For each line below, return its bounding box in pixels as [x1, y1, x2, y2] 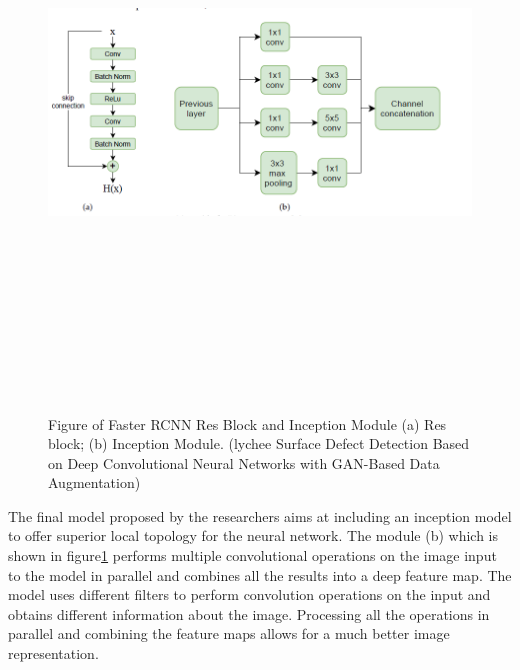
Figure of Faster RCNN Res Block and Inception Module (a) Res [48, 413, 447, 434]
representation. [8, 643, 99, 664]
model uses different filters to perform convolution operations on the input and [8, 584, 491, 605]
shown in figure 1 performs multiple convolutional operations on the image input [8, 545, 497, 566]
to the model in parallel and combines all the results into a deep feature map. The [8, 564, 512, 585]
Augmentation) [48, 472, 141, 493]
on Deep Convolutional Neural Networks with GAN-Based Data [48, 452, 440, 473]
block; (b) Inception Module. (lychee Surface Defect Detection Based [48, 433, 470, 454]
